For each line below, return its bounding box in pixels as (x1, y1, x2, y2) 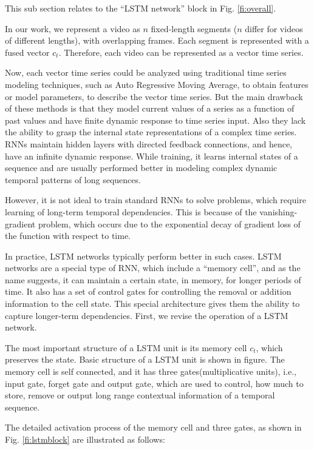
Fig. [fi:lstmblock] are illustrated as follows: (5, 433, 165, 445)
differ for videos (245, 22, 303, 35)
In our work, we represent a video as (5, 22, 140, 35)
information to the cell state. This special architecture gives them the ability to (5, 297, 300, 310)
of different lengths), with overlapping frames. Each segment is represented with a (5, 34, 309, 47)
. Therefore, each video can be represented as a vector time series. (58, 45, 304, 58)
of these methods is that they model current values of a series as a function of (5, 102, 295, 115)
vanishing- (259, 205, 298, 218)
